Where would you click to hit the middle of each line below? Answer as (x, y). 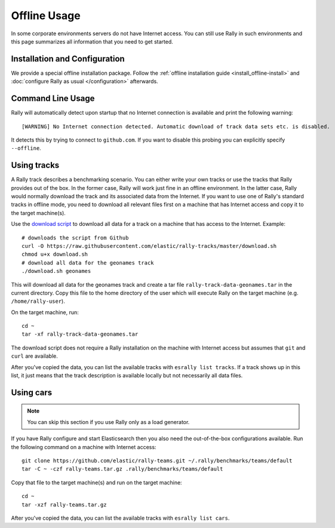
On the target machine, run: (45, 312)
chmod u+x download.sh (55, 254)
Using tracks (35, 165)
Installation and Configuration (68, 59)
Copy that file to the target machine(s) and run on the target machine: (96, 482)
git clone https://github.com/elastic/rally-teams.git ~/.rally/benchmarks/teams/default (157, 461)
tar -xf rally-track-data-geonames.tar (80, 334)
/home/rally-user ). (38, 301)
